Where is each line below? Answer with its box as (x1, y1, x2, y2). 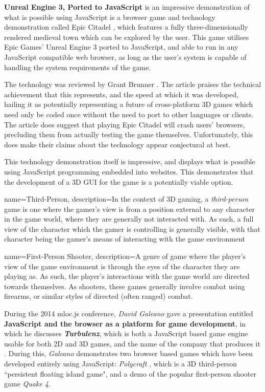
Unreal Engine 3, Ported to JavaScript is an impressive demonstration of (4, 2, 250, 12)
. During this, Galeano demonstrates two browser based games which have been (4, 348, 253, 359)
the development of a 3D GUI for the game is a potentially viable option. (4, 176, 233, 187)
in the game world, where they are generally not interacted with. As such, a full (4, 213, 254, 224)
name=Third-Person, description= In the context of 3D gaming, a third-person (4, 193, 249, 204)
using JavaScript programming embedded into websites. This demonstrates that (4, 166, 254, 177)
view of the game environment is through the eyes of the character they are (4, 260, 240, 271)
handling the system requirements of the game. (4, 61, 151, 72)
